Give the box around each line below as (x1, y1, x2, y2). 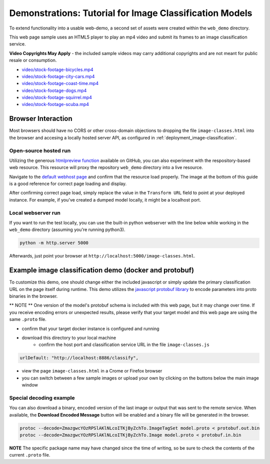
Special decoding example (9, 394, 75, 401)
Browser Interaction (9, 114, 72, 123)
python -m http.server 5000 (19, 240, 88, 246)
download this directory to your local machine (21, 334, 116, 340)
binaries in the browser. (9, 293, 58, 299)
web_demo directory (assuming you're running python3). (9, 226, 125, 232)
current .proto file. (9, 452, 50, 458)
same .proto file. (9, 316, 47, 322)
